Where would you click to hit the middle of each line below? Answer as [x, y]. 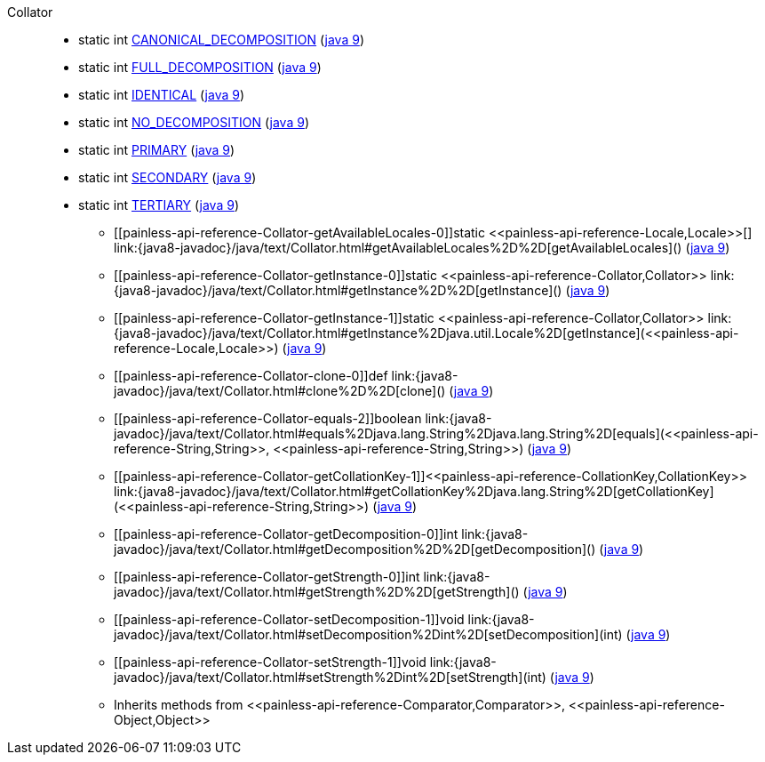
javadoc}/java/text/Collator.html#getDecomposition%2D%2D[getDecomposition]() [355, 549]
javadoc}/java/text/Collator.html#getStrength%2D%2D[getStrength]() [317, 592]
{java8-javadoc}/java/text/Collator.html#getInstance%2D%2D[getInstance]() [338, 290]
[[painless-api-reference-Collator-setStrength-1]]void [270, 662]
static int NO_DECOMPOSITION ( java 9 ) [194, 122]
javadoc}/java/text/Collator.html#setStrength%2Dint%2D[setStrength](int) [330, 677]
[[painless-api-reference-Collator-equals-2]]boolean [268, 418]
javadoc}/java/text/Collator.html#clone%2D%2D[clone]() [280, 391]
